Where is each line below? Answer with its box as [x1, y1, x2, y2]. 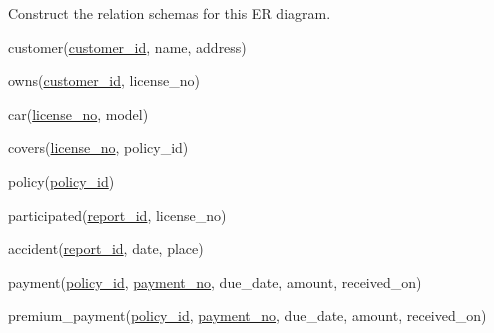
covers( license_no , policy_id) [8, 137, 189, 158]
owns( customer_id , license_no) [8, 70, 201, 91]
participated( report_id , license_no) [8, 204, 227, 225]
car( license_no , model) [8, 103, 149, 124]
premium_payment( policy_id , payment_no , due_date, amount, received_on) [8, 305, 487, 326]
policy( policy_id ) [8, 170, 115, 191]
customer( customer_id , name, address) [8, 36, 247, 57]
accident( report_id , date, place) [8, 238, 204, 259]
